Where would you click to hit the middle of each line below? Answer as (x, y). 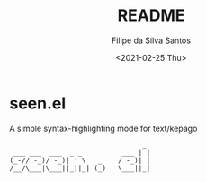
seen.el (38, 103)
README (151, 16)
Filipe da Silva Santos (151, 40)
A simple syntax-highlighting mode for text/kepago (103, 128)
